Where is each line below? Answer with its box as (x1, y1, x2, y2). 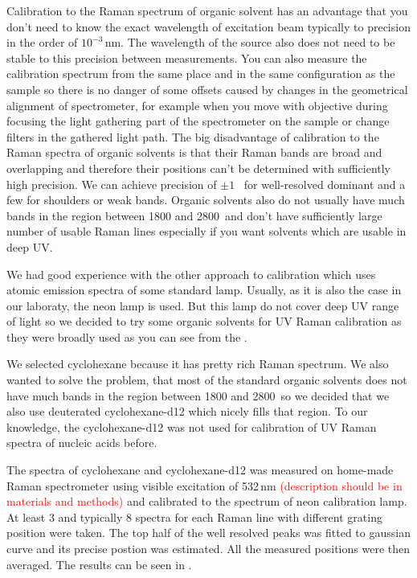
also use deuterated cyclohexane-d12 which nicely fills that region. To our (6, 403, 368, 420)
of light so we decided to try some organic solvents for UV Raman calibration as (6, 313, 402, 330)
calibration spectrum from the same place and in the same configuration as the (6, 65, 395, 82)
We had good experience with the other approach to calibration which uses (6, 265, 376, 282)
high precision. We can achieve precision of (6, 175, 217, 192)
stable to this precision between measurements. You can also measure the (6, 49, 367, 66)
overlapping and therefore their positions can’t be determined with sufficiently (6, 159, 391, 176)
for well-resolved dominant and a (243, 175, 406, 192)
